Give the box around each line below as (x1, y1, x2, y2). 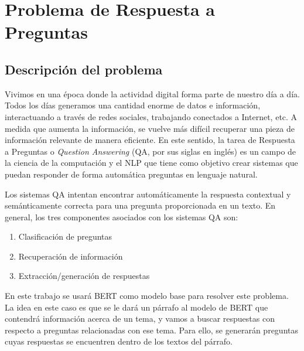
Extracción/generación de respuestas (18, 270, 150, 282)
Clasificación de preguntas (18, 230, 112, 243)
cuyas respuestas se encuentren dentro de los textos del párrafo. (5, 335, 233, 347)
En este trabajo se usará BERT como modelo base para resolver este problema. (5, 289, 289, 302)
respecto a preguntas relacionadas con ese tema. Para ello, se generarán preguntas (5, 323, 298, 336)
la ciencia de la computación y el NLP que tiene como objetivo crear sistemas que (5, 156, 298, 169)
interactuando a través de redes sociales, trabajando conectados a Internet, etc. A (5, 110, 298, 122)
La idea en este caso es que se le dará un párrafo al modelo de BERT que (5, 301, 268, 313)
